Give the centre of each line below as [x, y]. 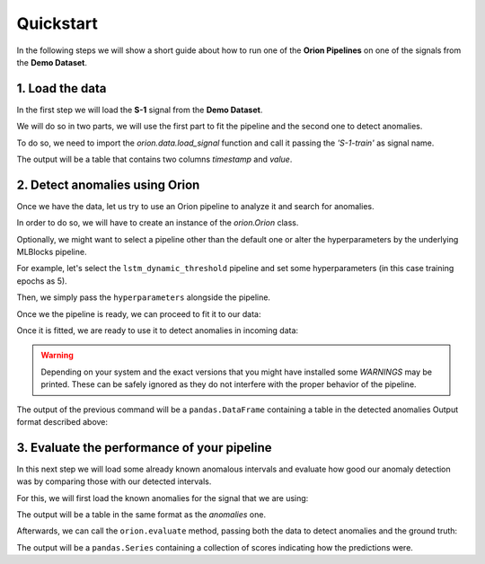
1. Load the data [62, 88]
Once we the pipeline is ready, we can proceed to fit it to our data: [139, 313]
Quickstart [57, 23]
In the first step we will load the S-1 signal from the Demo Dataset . [140, 110]
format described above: [62, 422]
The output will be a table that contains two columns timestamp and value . [154, 159]
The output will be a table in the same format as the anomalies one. [141, 515]
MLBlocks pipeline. [52, 252]
